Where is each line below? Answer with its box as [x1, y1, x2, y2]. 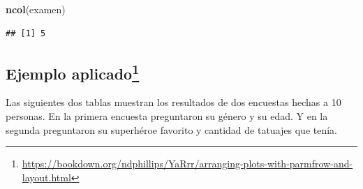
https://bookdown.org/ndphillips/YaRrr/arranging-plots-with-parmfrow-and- [22, 156, 353, 171]
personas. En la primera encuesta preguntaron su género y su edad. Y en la [6, 108, 328, 123]
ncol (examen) [6, 2, 66, 16]
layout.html [22, 169, 71, 184]
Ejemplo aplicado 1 [6, 59, 140, 84]
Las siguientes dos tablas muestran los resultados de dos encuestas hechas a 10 [6, 95, 341, 109]
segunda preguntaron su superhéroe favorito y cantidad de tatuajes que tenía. [6, 122, 337, 137]
